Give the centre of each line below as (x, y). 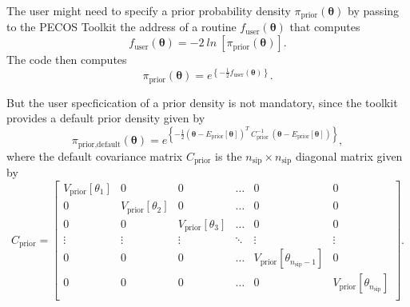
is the (229, 155)
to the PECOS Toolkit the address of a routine (121, 27)
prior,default (99, 144)
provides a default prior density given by (106, 118)
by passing (374, 10)
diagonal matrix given (349, 155)
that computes (325, 27)
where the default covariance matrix (95, 155)
